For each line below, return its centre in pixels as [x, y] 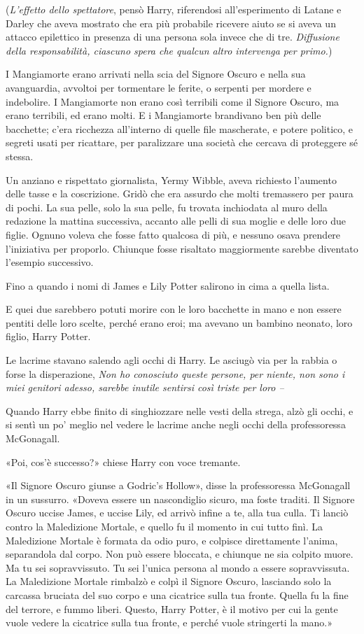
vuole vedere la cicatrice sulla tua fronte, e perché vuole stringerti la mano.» [169, 622]
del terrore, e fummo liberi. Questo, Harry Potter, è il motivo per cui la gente [172, 608]
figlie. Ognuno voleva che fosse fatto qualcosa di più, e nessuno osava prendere [173, 234]
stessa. [20, 156]
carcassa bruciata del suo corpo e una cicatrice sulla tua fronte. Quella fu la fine [177, 594]
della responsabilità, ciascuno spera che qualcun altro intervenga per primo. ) [169, 50]
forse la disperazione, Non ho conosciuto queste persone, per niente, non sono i [175, 373]
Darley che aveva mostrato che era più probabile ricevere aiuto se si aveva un [171, 23]
